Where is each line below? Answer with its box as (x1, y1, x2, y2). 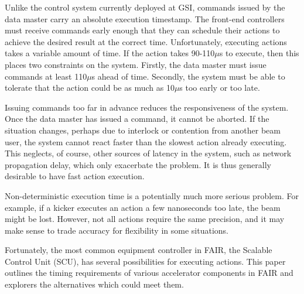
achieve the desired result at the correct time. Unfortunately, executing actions (5, 35, 287, 47)
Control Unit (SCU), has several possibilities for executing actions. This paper (5, 255, 286, 267)
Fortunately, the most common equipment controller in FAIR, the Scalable (5, 244, 272, 256)
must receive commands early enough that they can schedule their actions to (5, 24, 280, 36)
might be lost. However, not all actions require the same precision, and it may (5, 213, 285, 225)
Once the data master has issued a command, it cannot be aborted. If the (5, 112, 269, 125)
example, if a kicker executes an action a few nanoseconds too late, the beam (5, 201, 281, 213)
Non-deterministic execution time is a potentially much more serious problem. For (5, 189, 299, 201)
